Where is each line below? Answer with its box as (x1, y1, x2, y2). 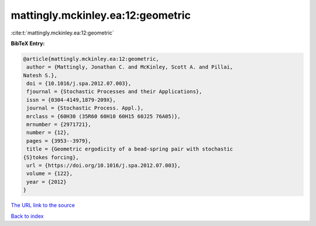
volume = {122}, (26, 170, 73, 177)
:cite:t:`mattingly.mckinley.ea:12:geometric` (11, 29, 114, 36)
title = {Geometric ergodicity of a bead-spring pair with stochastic (26, 146, 233, 152)
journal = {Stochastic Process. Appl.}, (26, 105, 144, 111)
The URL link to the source (11, 202, 75, 209)
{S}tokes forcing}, (23, 154, 79, 160)
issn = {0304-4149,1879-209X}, (26, 97, 116, 103)
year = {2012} (26, 179, 67, 185)
